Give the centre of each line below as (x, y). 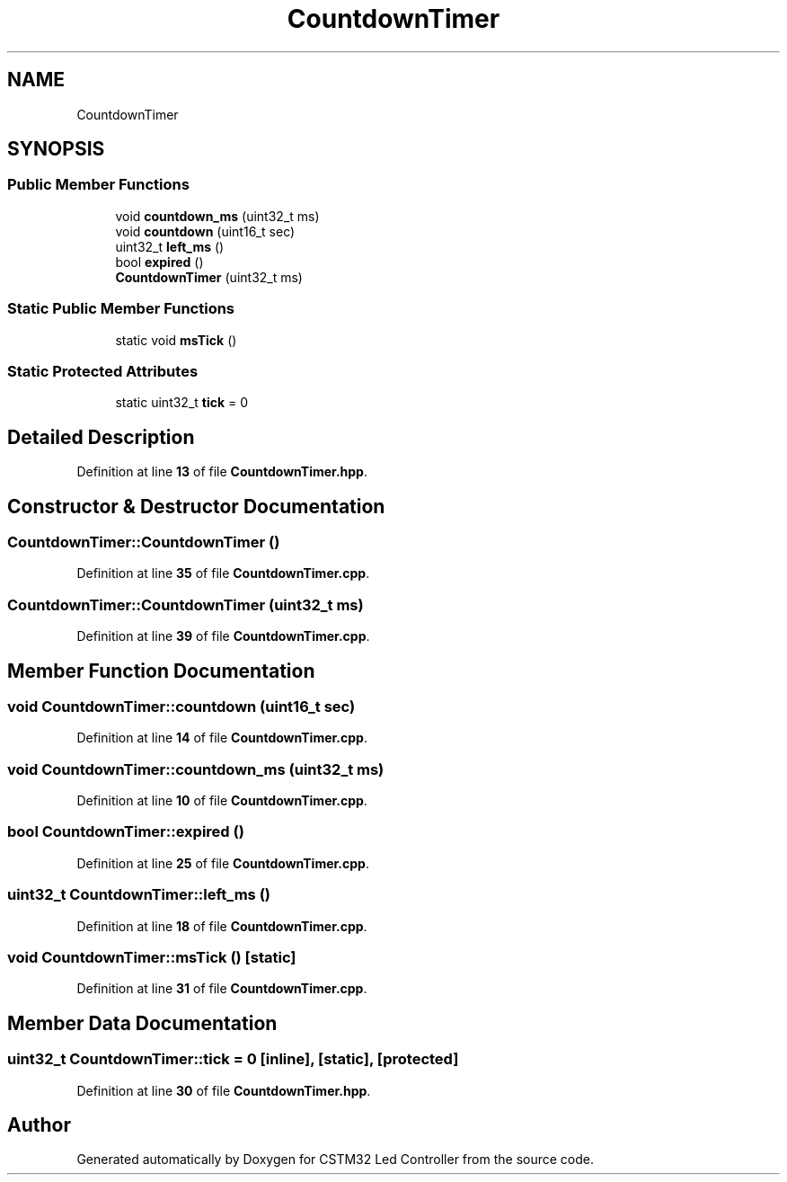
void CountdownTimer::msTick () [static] (152, 957)
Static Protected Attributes (103, 371)
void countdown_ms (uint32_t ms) (217, 216)
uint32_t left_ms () (170, 246)
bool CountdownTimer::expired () (126, 832)
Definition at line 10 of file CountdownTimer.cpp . (222, 801)
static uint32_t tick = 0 (182, 403)
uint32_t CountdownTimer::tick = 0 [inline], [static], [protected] (233, 1059)
